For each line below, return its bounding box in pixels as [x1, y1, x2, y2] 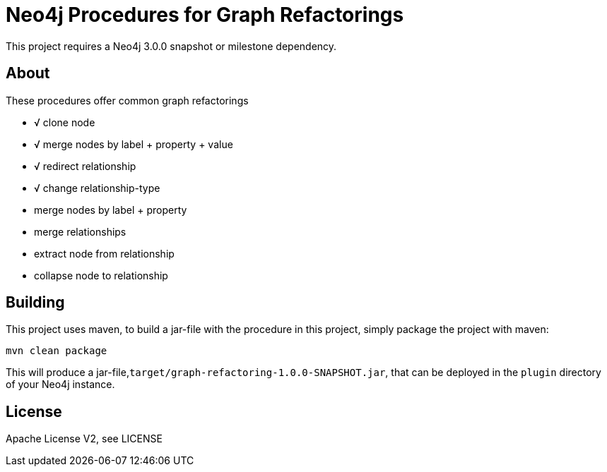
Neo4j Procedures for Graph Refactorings [6, 3, 404, 27]
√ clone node [34, 116, 95, 128]
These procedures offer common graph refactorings [6, 94, 249, 107]
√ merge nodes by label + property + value [34, 138, 233, 150]
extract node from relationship [34, 247, 175, 260]
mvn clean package [6, 345, 107, 357]
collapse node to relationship [34, 269, 168, 282]
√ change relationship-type [34, 181, 160, 194]
